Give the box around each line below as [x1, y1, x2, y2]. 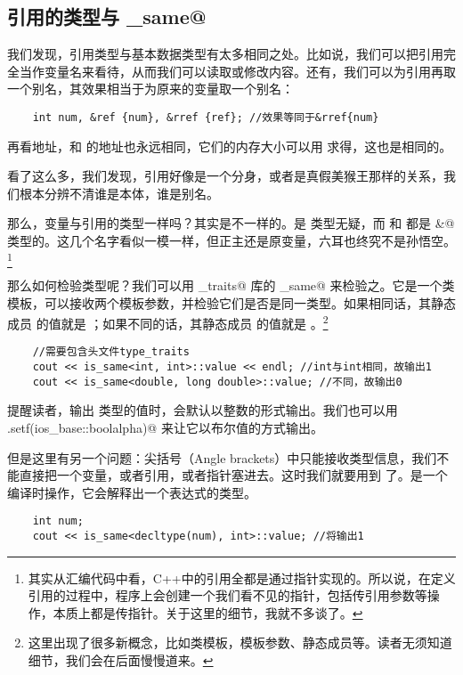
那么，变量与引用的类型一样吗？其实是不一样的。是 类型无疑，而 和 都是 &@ [7, 214, 455, 232]
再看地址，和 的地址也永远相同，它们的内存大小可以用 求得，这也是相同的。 [7, 136, 452, 155]
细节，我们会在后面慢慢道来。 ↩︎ [28, 651, 214, 669]
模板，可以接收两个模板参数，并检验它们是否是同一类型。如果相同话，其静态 [7, 293, 456, 312]
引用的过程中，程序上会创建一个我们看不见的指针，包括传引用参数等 [28, 586, 427, 605]
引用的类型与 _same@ [7, 3, 207, 30]
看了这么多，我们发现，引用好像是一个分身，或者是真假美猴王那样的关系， [7, 167, 443, 185]
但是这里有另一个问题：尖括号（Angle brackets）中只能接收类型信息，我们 [7, 448, 437, 467]
